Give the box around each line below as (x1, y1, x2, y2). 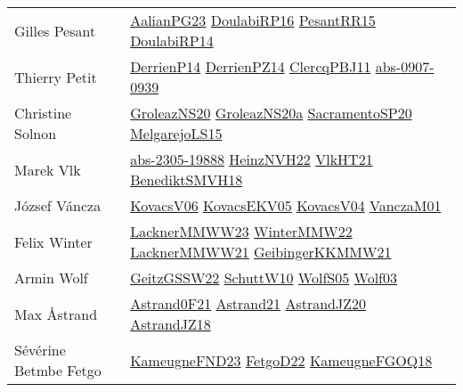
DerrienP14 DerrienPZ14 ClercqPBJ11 (130, 56, 371, 77)
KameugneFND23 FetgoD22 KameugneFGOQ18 (130, 349, 433, 371)
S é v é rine (14, 339, 66, 360)
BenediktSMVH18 (130, 169, 243, 190)
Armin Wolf (14, 267, 88, 288)
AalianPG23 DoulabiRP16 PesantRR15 (130, 10, 376, 30)
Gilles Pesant (14, 20, 96, 41)
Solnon (14, 123, 57, 143)
